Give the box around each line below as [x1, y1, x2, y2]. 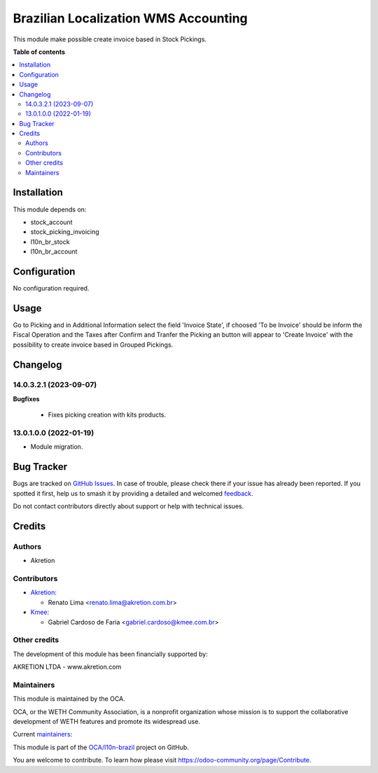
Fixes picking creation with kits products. [48, 410, 167, 419]
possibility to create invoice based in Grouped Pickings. [13, 340, 174, 349]
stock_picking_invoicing [30, 228, 99, 236]
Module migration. [30, 443, 83, 451]
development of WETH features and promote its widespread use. [13, 717, 201, 725]
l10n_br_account [30, 247, 78, 256]
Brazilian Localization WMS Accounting [13, 11, 248, 26]
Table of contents [13, 48, 66, 56]
